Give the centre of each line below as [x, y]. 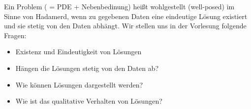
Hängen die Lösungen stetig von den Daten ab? [87, 68]
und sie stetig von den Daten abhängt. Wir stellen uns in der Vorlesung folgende [125, 26]
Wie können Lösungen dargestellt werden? [79, 84]
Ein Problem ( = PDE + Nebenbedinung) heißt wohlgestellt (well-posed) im [119, 6]
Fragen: [15, 35]
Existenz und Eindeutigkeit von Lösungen [78, 52]
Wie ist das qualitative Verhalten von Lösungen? [89, 101]
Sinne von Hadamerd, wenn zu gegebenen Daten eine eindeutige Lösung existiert [126, 16]
